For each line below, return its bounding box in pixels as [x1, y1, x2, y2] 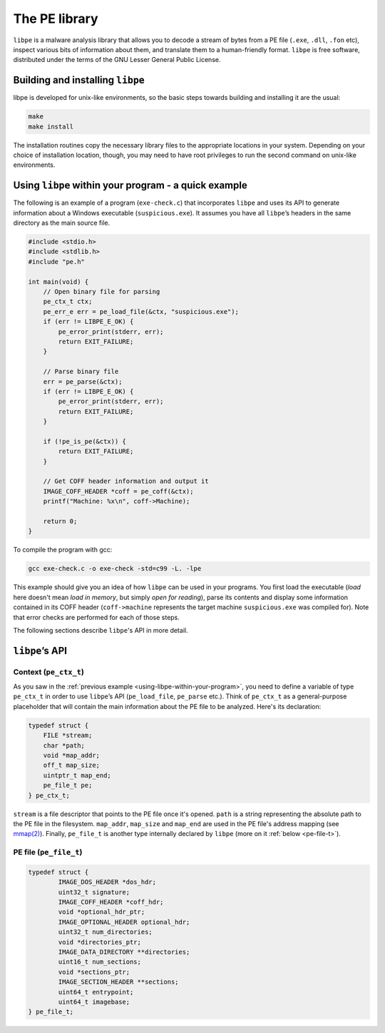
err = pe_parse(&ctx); [43, 377, 123, 385]
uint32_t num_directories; [58, 928, 153, 936]
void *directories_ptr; [58, 938, 142, 946]
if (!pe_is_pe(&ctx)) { [43, 437, 126, 445]
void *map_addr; [43, 751, 100, 759]
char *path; [43, 741, 86, 749]
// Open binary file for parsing [43, 287, 160, 295]
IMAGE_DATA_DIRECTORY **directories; [58, 947, 190, 956]
